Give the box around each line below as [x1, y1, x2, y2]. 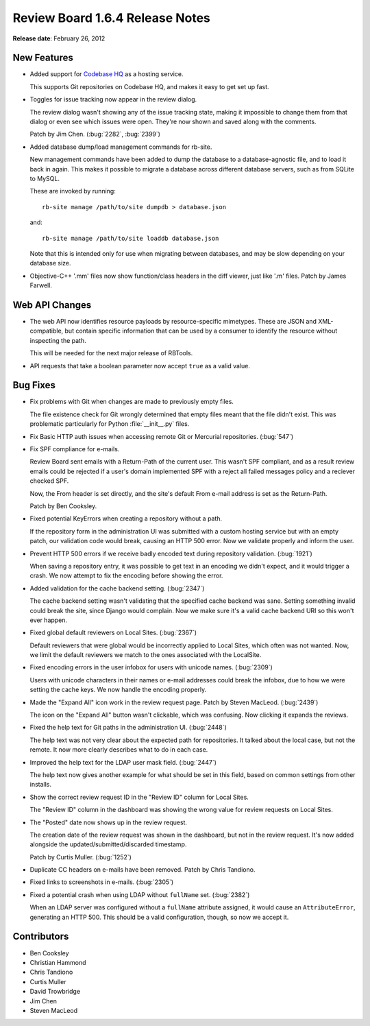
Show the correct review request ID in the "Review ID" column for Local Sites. [29, 793, 249, 801]
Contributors [12, 931, 69, 942]
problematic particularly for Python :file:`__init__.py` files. [29, 420, 190, 428]
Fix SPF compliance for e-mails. [29, 445, 120, 453]
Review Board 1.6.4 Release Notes [12, 10, 210, 25]
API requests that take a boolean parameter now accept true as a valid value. [29, 361, 250, 370]
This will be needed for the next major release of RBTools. [29, 349, 193, 357]
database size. [29, 259, 71, 267]
